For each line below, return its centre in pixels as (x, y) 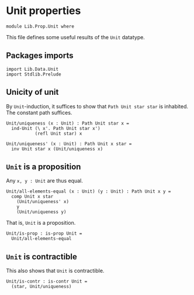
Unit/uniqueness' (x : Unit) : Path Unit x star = (69, 144)
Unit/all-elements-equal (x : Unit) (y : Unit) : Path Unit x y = (89, 191)
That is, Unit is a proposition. (41, 223)
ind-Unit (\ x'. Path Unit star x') (56, 128)
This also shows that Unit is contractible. (55, 271)
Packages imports (40, 56)
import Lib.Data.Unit (32, 69)
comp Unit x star (32, 197)
